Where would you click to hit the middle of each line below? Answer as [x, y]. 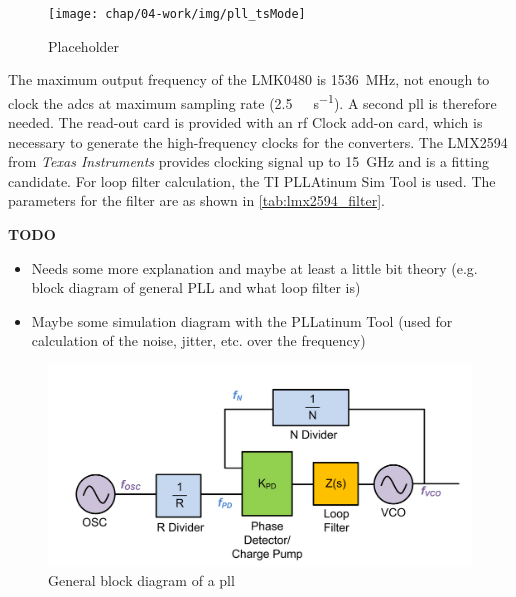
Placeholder [84, 45]
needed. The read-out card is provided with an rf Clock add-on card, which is [245, 122]
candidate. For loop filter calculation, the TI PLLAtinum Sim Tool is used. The [252, 180]
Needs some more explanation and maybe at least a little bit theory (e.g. [254, 267]
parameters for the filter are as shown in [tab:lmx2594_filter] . [196, 200]
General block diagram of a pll [141, 580]
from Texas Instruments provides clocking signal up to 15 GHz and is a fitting [248, 161]
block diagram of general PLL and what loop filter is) [196, 287]
